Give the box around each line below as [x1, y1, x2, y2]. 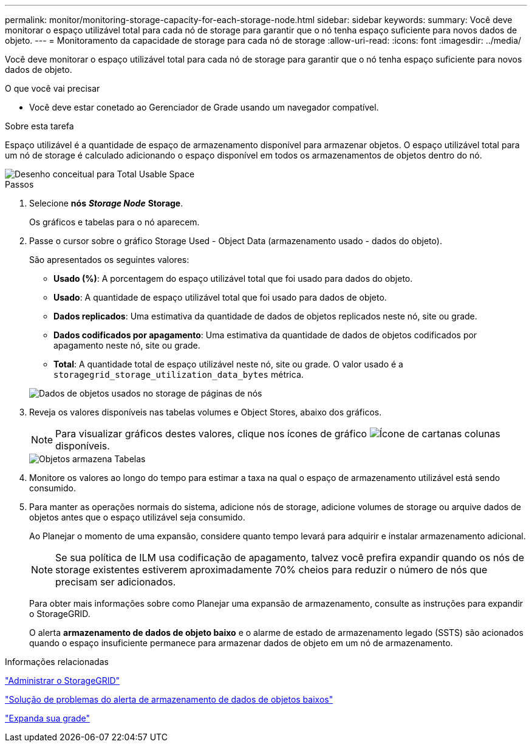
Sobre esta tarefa [5, 121, 74, 131]
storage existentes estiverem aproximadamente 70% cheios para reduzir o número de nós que [55, 564, 488, 576]
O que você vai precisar [5, 83, 100, 94]
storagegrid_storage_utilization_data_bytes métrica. [53, 369, 304, 380]
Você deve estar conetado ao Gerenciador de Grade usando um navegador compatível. [29, 102, 379, 112]
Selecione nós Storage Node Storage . [29, 198, 183, 208]
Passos [5, 179, 34, 189]
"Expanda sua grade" [5, 713, 90, 723]
